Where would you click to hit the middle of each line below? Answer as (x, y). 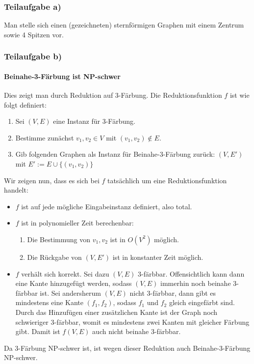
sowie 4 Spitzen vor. (34, 34)
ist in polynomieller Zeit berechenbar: (77, 223)
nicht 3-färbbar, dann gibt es (173, 293)
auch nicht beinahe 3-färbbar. (137, 331)
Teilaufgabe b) (33, 56)
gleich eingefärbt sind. (202, 302)
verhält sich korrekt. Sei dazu (65, 273)
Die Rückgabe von (54, 257)
